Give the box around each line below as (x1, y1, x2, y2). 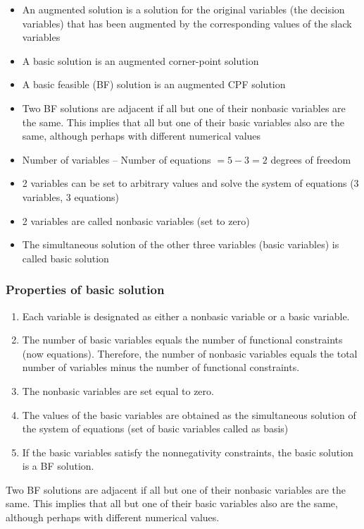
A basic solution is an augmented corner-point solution (22, 53, 259, 68)
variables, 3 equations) (22, 189, 119, 204)
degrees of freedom (270, 152, 351, 166)
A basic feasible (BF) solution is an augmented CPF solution (22, 77, 286, 92)
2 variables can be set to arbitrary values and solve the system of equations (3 (22, 176, 359, 190)
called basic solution (22, 250, 109, 265)
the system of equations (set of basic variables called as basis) (22, 421, 289, 436)
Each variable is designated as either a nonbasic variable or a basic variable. (22, 308, 350, 323)
